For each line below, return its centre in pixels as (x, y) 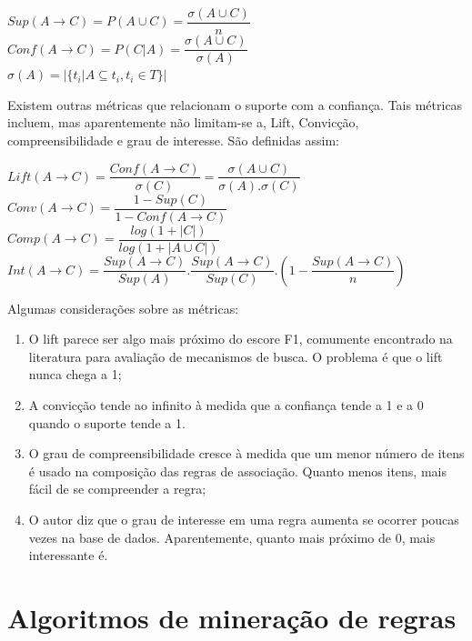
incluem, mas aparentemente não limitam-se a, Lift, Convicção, (183, 122)
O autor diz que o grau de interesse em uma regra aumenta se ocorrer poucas (244, 520)
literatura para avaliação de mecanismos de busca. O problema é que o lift (236, 356)
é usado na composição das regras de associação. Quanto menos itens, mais (237, 471)
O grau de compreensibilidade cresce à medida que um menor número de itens (246, 453)
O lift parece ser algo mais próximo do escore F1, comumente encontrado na (241, 339)
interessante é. (68, 555)
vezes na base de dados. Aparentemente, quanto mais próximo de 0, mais (232, 537)
